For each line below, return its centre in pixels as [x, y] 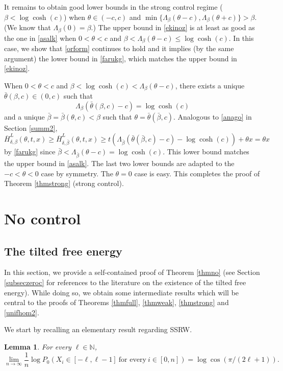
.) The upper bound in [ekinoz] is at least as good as [173, 27]
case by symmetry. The [77, 173]
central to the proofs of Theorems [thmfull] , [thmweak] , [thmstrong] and [117, 302]
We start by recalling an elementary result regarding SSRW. [98, 329]
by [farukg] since [30, 152]
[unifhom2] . [22, 312]
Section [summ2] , [31, 127]
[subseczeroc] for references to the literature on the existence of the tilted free [125, 282]
